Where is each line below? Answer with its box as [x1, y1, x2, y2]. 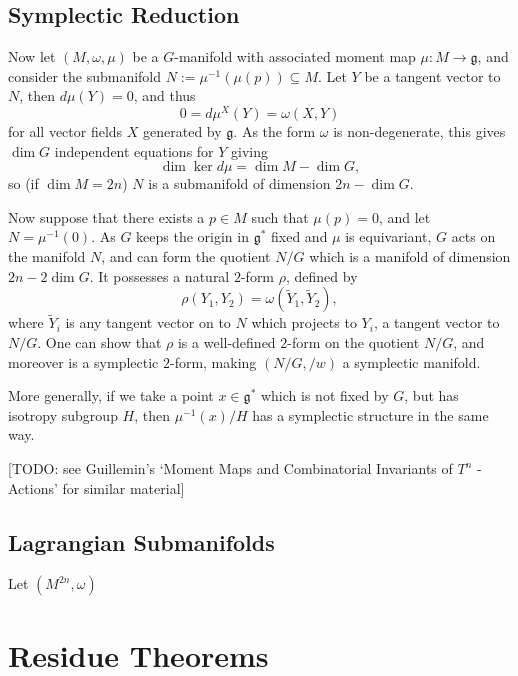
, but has [404, 385, 459, 406]
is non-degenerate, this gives [333, 121, 506, 142]
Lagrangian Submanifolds [8, 526, 275, 557]
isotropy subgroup [8, 404, 118, 425]
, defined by [285, 265, 358, 286]
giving [231, 140, 269, 161]
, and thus [133, 85, 196, 106]
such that [251, 206, 309, 227]
